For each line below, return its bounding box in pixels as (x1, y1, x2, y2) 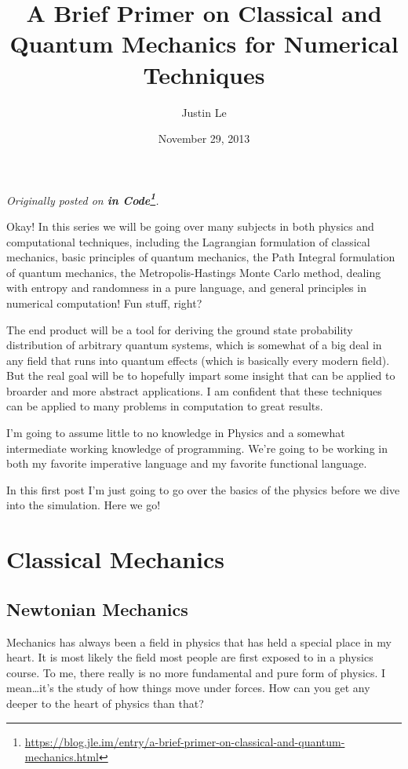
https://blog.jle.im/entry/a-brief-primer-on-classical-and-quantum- (24, 733, 345, 749)
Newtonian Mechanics (6, 596, 188, 621)
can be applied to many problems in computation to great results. (6, 398, 323, 414)
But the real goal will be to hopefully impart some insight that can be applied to (6, 367, 395, 384)
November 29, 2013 (158, 130, 250, 147)
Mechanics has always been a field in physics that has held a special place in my (6, 633, 392, 650)
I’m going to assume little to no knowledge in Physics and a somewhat (6, 425, 345, 441)
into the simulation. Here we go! (6, 497, 161, 513)
